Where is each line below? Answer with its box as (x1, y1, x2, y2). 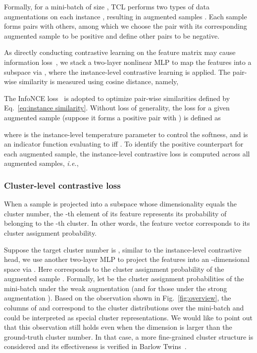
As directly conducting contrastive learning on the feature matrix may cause (4, 47, 236, 57)
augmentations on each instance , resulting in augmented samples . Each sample (4, 11, 247, 21)
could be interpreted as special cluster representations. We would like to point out (4, 312, 253, 322)
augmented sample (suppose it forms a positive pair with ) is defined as (4, 112, 221, 122)
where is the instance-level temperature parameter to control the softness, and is (4, 129, 248, 139)
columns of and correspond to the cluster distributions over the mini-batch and (4, 303, 244, 313)
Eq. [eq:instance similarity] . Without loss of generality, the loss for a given (4, 102, 230, 113)
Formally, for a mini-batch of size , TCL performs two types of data (4, 1, 209, 11)
